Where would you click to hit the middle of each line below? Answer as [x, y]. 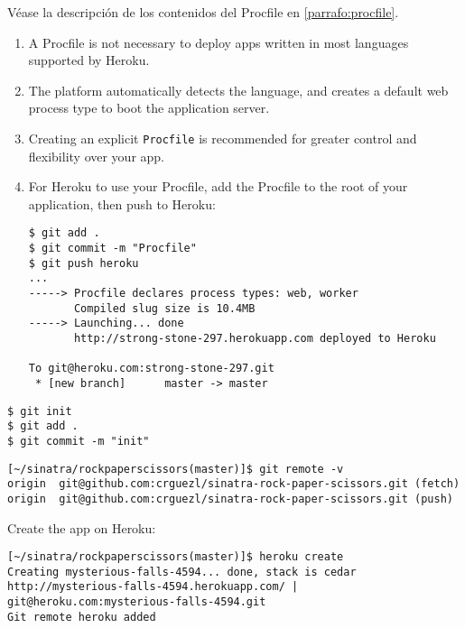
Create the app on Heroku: [82, 527]
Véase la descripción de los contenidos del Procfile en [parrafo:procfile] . [203, 12]
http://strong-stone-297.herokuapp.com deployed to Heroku [255, 338]
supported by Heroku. [89, 60]
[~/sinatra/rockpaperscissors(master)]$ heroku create [176, 557]
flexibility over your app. [97, 156]
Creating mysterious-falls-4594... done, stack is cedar [182, 572]
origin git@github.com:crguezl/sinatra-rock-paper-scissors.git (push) [230, 499]
